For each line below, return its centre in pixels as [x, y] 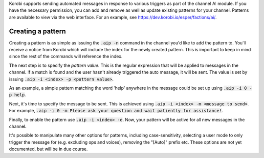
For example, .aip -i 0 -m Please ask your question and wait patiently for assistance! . [116, 111]
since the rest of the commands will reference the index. [66, 57]
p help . [18, 95]
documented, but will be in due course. [48, 149]
